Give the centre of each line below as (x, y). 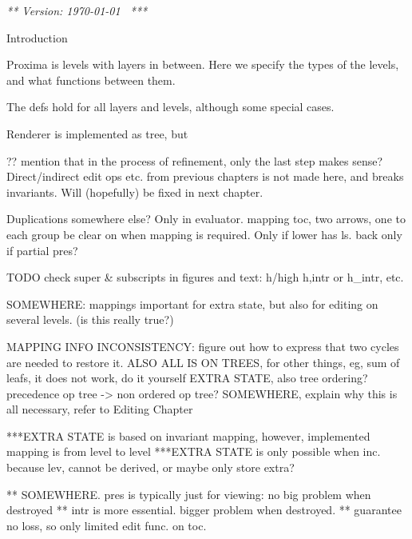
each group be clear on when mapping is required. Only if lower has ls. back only (204, 234)
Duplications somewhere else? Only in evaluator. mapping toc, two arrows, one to (206, 219)
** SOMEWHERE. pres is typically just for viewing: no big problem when (189, 494)
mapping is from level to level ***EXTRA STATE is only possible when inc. (194, 451)
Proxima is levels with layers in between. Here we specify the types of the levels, (203, 64)
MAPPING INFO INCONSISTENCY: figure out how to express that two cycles (203, 346)
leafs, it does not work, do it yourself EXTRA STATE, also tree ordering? (187, 378)
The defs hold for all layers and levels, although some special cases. (170, 107)
